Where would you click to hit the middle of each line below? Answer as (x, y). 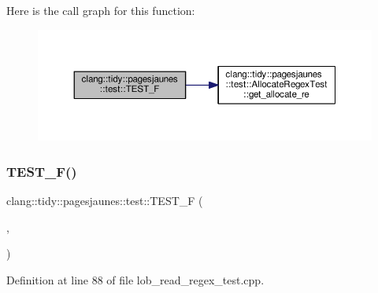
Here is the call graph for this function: (101, 10)
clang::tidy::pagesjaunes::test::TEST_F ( (105, 201)
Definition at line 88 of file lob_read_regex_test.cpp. (135, 279)
